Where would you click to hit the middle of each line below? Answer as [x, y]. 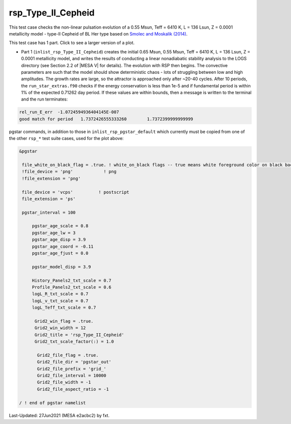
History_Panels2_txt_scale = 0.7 [72, 280]
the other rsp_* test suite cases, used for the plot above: [66, 138]
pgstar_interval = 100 [49, 212]
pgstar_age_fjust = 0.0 [60, 253]
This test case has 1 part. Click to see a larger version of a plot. [72, 43]
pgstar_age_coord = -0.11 [63, 246]
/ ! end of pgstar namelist [52, 403]
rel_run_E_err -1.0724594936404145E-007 [69, 112]
